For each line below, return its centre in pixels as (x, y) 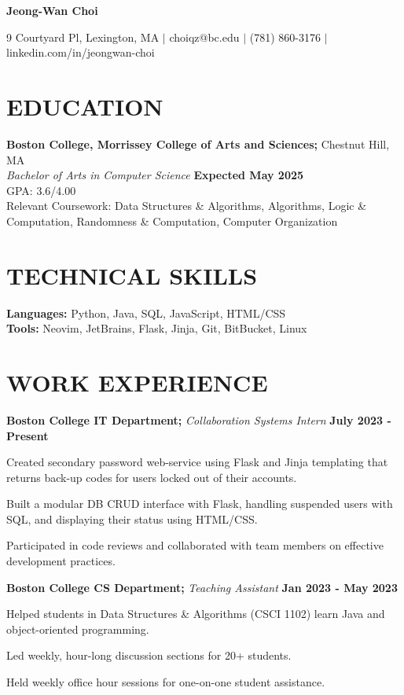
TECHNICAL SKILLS (132, 275)
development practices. (61, 561)
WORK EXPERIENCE (137, 382)
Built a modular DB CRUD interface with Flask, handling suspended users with (200, 504)
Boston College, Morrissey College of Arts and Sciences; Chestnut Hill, (198, 143)
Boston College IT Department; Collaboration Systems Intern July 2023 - (199, 419)
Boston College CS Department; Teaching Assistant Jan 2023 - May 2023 (202, 587)
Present (28, 435)
